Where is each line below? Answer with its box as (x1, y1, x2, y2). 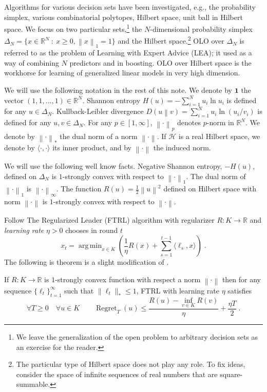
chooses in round (65, 224, 118, 235)
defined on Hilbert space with (163, 183, 257, 194)
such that (64, 285, 94, 296)
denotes (177, 117, 201, 128)
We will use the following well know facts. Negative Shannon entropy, (4, 160, 222, 171)
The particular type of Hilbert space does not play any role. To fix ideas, (16, 359, 245, 369)
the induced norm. (153, 142, 211, 152)
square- (220, 368, 243, 379)
